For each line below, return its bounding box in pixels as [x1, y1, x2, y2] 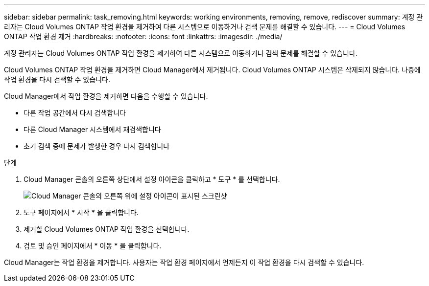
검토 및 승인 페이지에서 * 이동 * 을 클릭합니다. [24, 242, 162, 250]
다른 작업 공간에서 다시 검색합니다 [24, 109, 126, 117]
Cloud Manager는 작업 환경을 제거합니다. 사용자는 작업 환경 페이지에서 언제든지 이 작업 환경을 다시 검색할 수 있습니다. [4, 258, 364, 266]
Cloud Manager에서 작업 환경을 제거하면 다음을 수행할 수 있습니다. [4, 92, 208, 100]
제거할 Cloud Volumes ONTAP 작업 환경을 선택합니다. [24, 225, 190, 233]
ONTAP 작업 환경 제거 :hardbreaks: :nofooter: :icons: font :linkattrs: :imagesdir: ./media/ [4, 32, 283, 41]
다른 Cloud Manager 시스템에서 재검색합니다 [24, 125, 161, 133]
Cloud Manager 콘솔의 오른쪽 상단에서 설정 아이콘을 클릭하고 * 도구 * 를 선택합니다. [24, 175, 280, 183]
